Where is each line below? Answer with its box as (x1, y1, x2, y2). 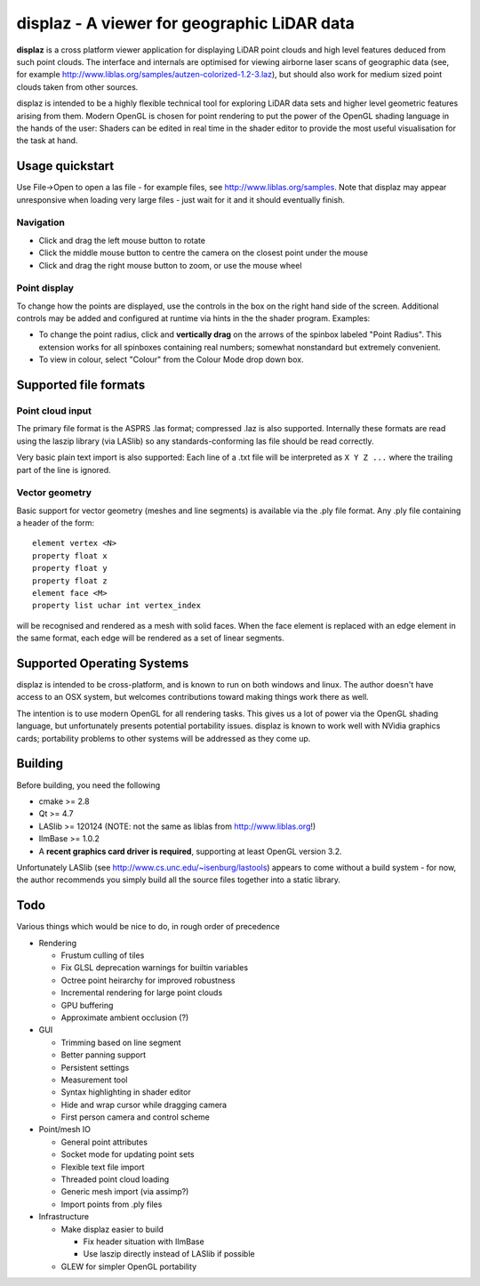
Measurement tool (60, 1074, 128, 1085)
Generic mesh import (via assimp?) (60, 1186, 189, 1197)
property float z (32, 575, 108, 586)
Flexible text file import (60, 1161, 146, 1172)
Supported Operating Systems (16, 656, 189, 671)
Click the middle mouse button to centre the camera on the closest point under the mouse (38, 247, 369, 258)
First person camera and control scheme (60, 1112, 211, 1122)
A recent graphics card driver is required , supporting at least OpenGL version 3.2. (38, 846, 342, 856)
